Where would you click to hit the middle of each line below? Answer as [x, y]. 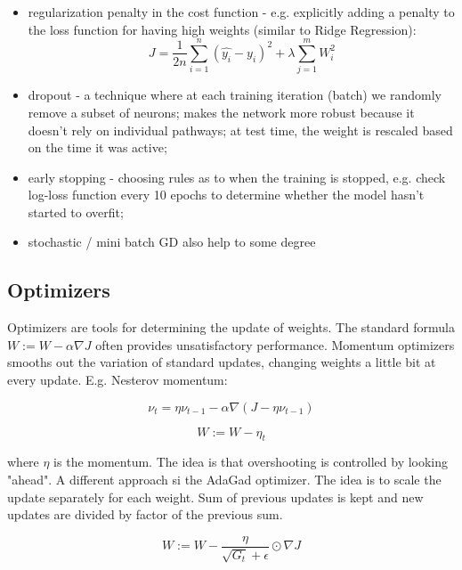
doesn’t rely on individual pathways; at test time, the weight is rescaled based [240, 130]
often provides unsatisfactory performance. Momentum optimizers [275, 344]
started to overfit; [76, 212]
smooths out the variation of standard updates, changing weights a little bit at [222, 362]
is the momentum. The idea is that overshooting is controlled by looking [251, 462]
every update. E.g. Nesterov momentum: [118, 380]
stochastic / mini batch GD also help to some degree [172, 242]
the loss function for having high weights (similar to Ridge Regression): [222, 29]
